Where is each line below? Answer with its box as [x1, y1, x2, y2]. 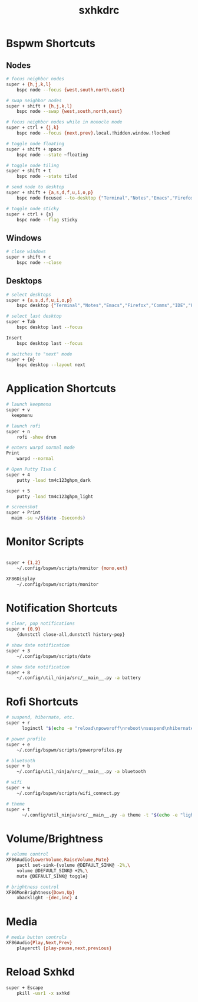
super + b [6, 763, 31, 769]
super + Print [6, 510, 41, 515]
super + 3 [6, 648, 31, 654]
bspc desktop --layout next [16, 362, 85, 368]
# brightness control [6, 884, 60, 890]
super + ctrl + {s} [6, 211, 54, 217]
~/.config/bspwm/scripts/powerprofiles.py [16, 747, 123, 753]
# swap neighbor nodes [6, 97, 62, 103]
